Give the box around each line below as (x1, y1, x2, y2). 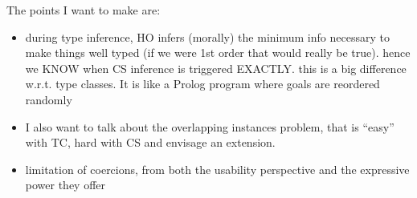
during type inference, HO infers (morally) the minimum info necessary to (25, 28, 390, 45)
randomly (25, 91, 72, 107)
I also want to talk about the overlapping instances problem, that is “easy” (25, 118, 395, 135)
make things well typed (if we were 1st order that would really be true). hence (25, 44, 411, 61)
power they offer (25, 176, 106, 193)
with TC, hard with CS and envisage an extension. (25, 134, 276, 151)
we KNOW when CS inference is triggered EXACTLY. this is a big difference (25, 59, 407, 76)
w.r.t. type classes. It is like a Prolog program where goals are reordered (25, 75, 380, 92)
